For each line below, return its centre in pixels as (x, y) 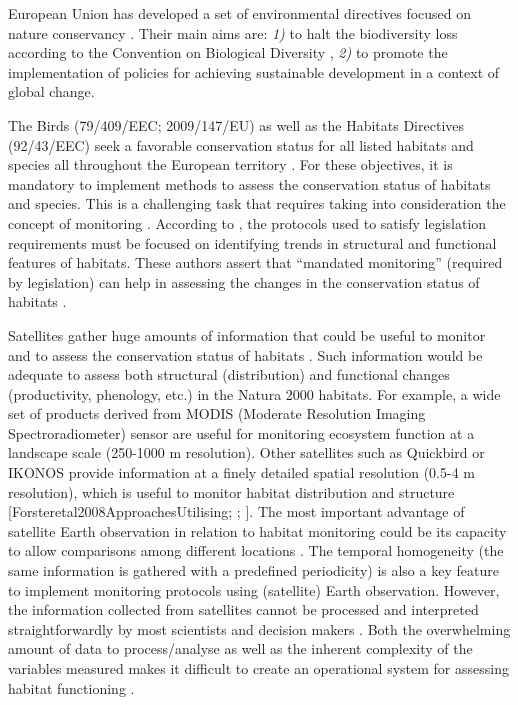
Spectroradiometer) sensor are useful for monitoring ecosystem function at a (241, 432)
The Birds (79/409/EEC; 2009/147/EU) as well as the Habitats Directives (236, 124)
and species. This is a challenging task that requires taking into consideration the (257, 203)
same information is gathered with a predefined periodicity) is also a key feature (253, 570)
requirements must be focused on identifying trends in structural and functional (252, 242)
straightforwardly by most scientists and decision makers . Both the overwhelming (259, 628)
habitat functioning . (71, 687)
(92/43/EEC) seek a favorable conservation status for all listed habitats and (241, 144)
